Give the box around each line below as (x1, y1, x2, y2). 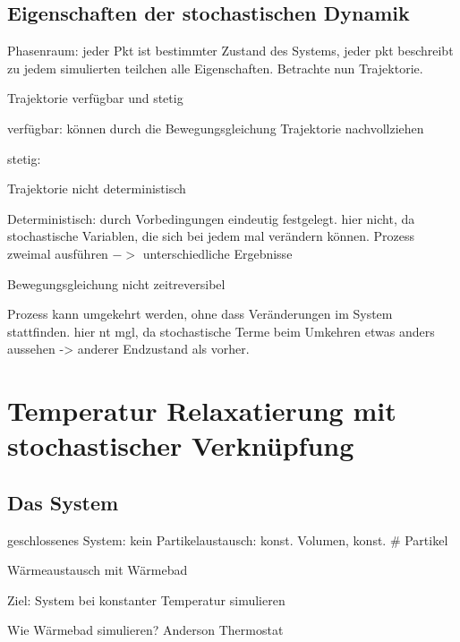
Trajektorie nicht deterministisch (7, 179, 186, 198)
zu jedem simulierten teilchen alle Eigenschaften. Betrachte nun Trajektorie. (7, 58, 423, 77)
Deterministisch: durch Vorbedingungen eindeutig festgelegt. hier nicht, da (7, 209, 415, 227)
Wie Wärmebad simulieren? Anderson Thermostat (7, 621, 284, 639)
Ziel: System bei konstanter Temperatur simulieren (7, 590, 285, 609)
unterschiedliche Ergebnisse (142, 244, 293, 262)
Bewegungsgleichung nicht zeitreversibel (7, 274, 226, 293)
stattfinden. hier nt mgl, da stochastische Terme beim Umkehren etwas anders (7, 321, 435, 340)
